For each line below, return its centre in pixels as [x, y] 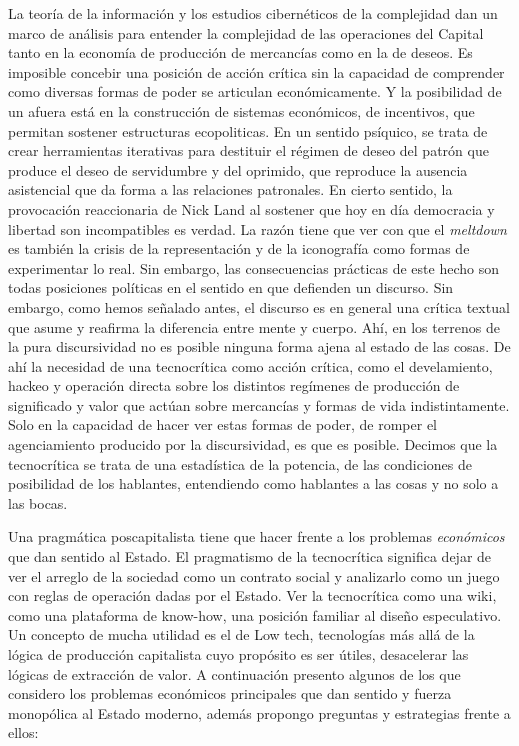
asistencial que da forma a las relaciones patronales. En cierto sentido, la [230, 189]
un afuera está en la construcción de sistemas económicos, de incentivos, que [241, 110]
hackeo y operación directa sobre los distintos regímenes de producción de [234, 385]
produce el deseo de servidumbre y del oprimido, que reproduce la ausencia [238, 169]
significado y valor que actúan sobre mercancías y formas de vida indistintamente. [259, 404]
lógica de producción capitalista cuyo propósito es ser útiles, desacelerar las [238, 654]
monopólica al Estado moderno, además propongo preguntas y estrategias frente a [259, 712]
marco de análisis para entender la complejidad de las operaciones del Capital [246, 32]
